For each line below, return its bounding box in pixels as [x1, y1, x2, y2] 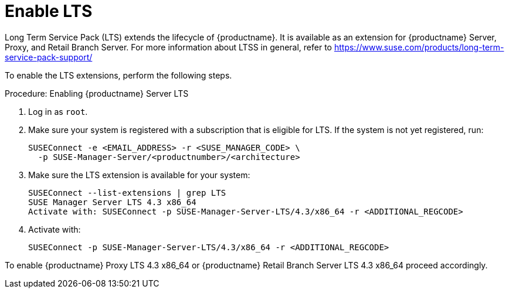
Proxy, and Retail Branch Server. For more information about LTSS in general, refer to [5, 42, 332, 52]
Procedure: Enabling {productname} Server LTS [5, 88, 189, 98]
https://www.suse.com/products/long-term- [334, 42, 504, 52]
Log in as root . [28, 106, 88, 117]
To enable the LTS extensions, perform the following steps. [5, 70, 232, 80]
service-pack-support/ [5, 52, 93, 62]
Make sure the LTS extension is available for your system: [28, 169, 250, 180]
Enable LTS [5, 1, 93, 21]
